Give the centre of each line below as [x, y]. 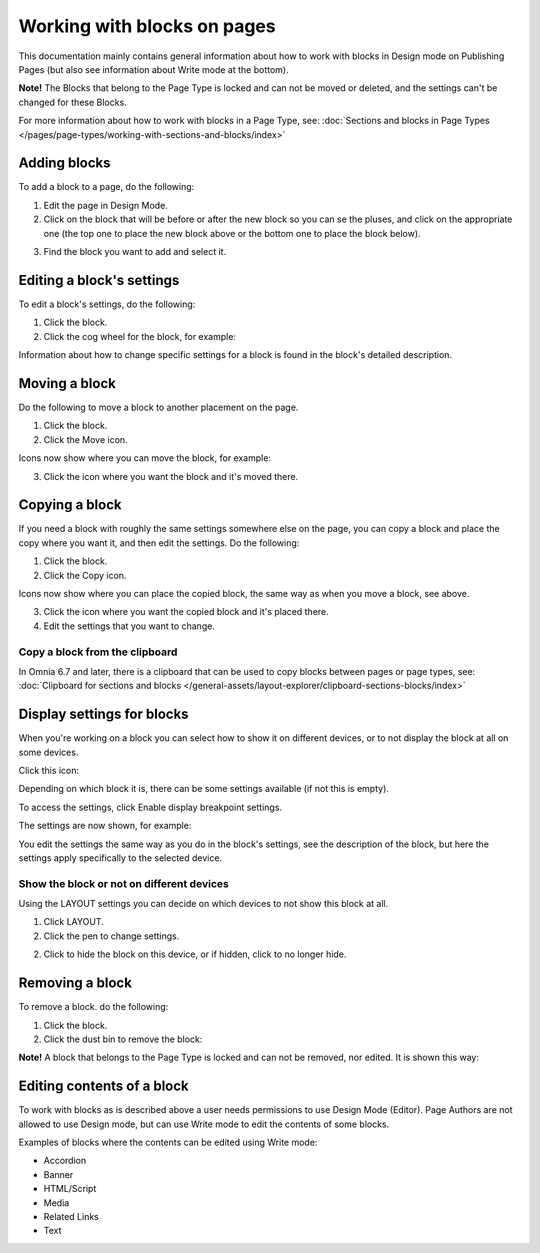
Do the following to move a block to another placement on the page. [158, 407]
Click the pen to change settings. [111, 936]
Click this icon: [49, 770]
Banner [58, 1174]
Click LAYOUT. [73, 922]
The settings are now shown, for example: [105, 826]
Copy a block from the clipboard [98, 652]
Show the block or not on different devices [123, 883]
